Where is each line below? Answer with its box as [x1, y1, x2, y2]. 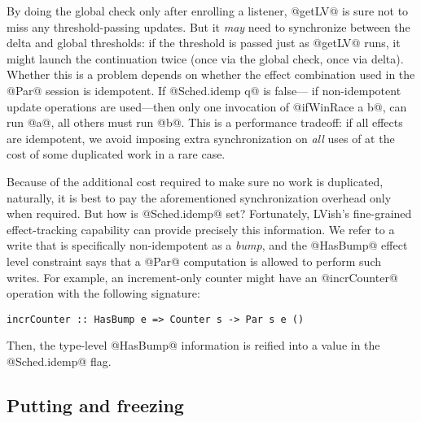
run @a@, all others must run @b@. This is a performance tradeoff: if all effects [7, 114, 403, 131]
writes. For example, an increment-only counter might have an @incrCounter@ [7, 268, 398, 285]
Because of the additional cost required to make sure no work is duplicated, [7, 172, 384, 189]
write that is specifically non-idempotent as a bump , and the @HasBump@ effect [7, 237, 408, 254]
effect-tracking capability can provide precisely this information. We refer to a [7, 220, 395, 237]
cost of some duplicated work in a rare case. [7, 146, 226, 163]
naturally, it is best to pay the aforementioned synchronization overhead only [7, 189, 392, 206]
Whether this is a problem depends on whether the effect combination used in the [7, 66, 415, 83]
